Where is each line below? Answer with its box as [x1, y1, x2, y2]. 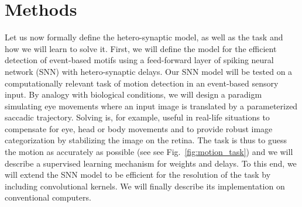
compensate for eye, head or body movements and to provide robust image [5, 122, 273, 134]
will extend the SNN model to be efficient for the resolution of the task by [5, 168, 271, 181]
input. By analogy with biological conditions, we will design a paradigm [5, 88, 262, 101]
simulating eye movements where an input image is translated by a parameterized [5, 99, 298, 112]
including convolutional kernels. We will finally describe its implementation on [5, 180, 285, 192]
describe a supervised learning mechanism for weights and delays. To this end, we [5, 157, 297, 169]
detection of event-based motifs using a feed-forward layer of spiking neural [5, 54, 274, 66]
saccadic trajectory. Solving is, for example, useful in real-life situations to [5, 111, 270, 123]
